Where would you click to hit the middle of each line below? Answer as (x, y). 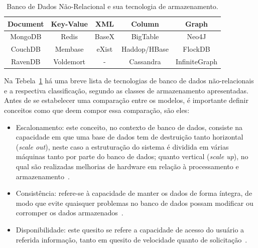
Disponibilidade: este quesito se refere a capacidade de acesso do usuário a (130, 229)
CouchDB (26, 49)
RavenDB (26, 61)
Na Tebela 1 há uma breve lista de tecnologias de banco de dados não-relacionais (129, 81)
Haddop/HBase (145, 49)
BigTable (145, 36)
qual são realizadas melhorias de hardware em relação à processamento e (127, 166)
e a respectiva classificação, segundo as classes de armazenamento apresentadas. (126, 90)
